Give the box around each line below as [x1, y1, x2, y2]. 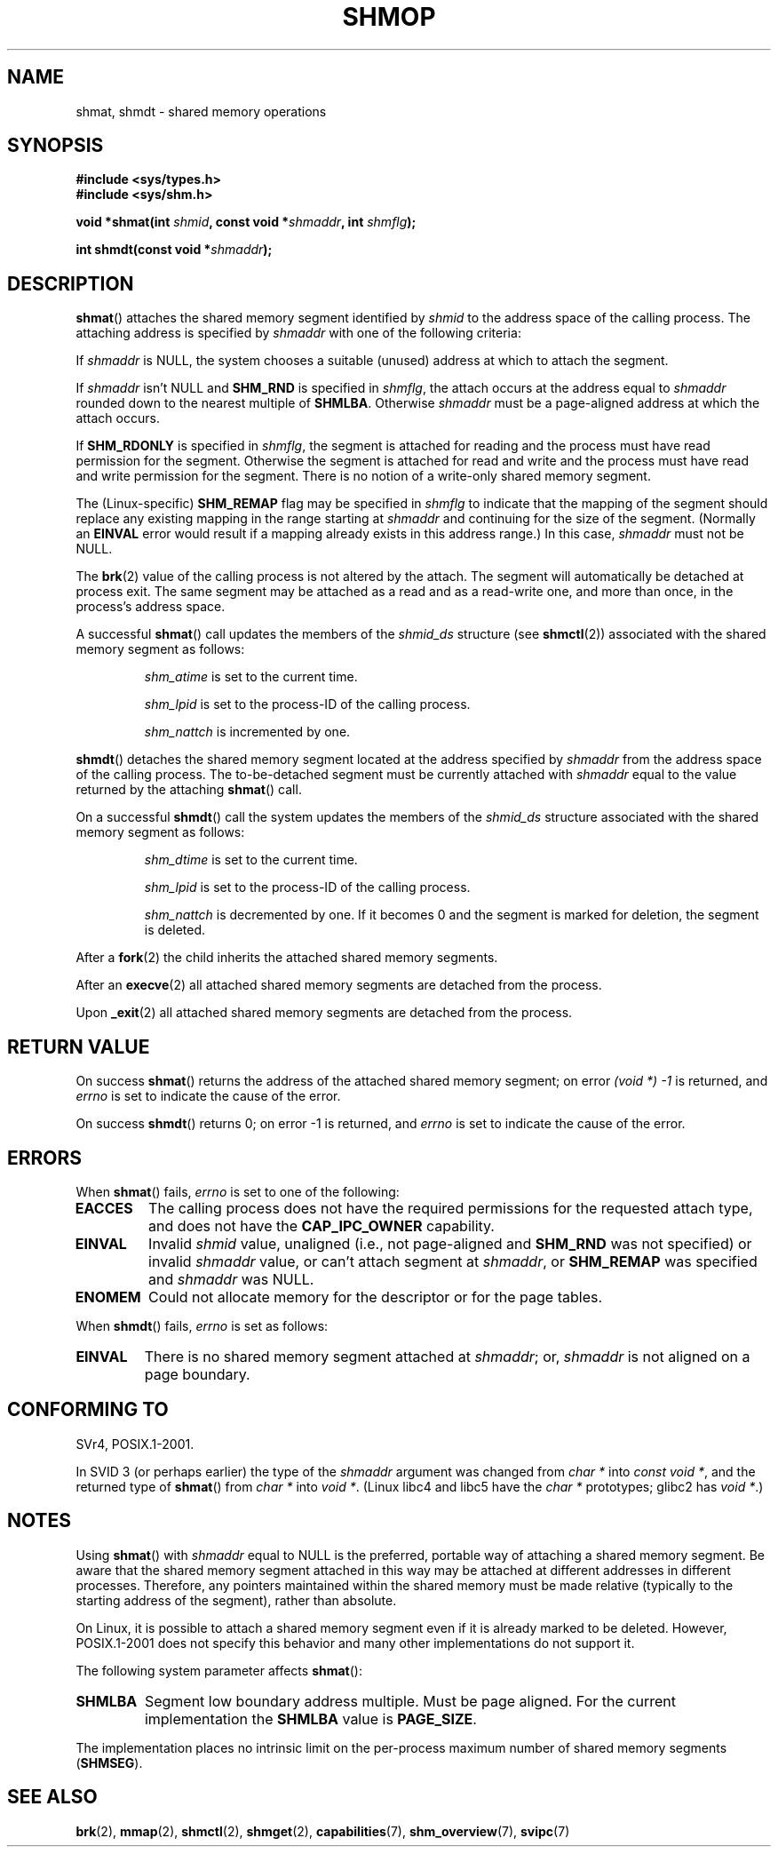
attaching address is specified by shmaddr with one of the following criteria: [75, 325, 521, 341]
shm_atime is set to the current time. [144, 669, 358, 685]
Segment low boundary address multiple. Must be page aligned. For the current [144, 1691, 676, 1710]
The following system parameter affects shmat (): [75, 1662, 362, 1678]
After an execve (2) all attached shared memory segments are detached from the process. [75, 977, 602, 993]
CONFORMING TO [7, 1398, 169, 1421]
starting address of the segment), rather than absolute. [75, 1592, 397, 1608]
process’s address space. [75, 599, 226, 615]
